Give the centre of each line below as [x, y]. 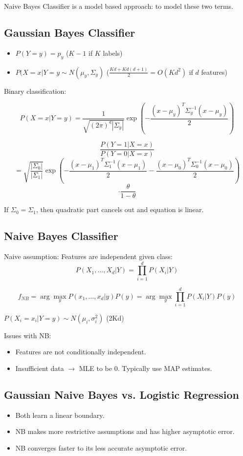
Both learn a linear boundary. [60, 415]
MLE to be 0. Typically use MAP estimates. [145, 368]
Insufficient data [40, 368]
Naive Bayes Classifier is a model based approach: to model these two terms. [119, 6]
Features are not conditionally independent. [81, 352]
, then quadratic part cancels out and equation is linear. [120, 209]
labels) [113, 53]
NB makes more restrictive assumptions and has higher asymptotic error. [125, 431]
